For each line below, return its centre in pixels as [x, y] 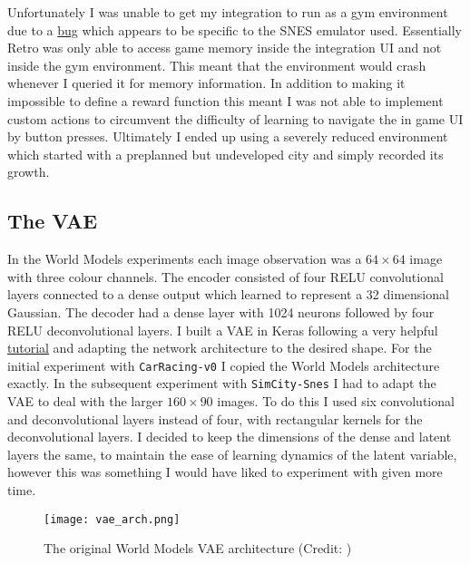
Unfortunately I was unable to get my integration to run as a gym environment [228, 12]
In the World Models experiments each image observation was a [185, 259]
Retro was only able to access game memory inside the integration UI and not [225, 48]
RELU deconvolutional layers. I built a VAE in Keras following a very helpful [223, 330]
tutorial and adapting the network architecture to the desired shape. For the [220, 348]
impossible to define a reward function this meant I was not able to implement [225, 100]
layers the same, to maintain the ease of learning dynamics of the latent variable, [232, 454]
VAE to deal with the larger [85, 401]
